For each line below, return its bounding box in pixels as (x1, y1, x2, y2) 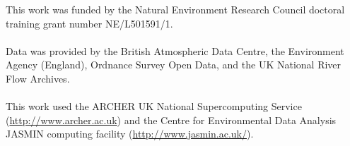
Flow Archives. (6, 71, 70, 85)
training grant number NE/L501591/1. (6, 16, 173, 30)
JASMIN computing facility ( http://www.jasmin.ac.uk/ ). (6, 126, 254, 141)
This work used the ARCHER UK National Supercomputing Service (6, 99, 302, 114)
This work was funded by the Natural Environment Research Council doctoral (6, 2, 345, 16)
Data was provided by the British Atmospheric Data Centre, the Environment (6, 43, 344, 58)
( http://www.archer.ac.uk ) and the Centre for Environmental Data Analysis (6, 112, 337, 127)
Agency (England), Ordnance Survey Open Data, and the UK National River (6, 57, 342, 72)
